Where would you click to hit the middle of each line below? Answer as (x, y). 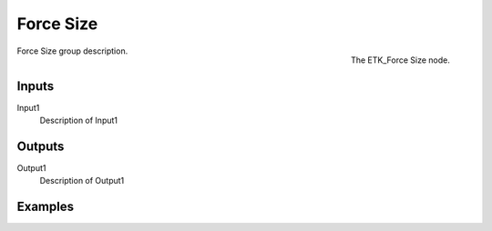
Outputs (41, 146)
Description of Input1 (79, 121)
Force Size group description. (72, 51)
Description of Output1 (82, 181)
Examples (46, 207)
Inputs (36, 86)
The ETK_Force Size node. (400, 60)
